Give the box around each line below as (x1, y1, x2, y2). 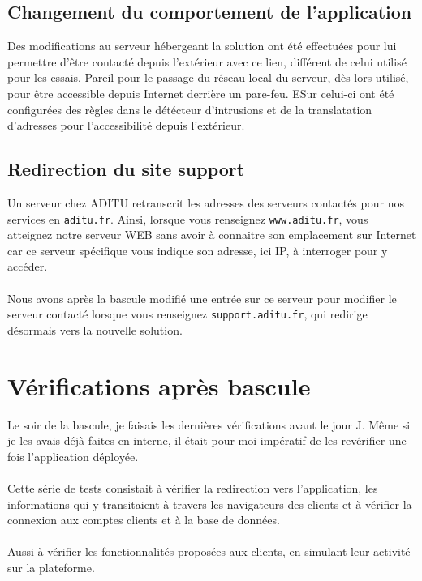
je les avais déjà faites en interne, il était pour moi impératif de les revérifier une (7, 432, 407, 449)
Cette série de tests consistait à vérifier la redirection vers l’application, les (7, 479, 378, 496)
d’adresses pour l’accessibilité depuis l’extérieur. (7, 117, 245, 134)
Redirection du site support (7, 156, 245, 182)
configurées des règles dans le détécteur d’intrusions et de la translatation (7, 100, 372, 117)
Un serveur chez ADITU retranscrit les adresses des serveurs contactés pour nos (7, 194, 404, 211)
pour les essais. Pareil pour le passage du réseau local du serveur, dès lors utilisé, (7, 69, 409, 86)
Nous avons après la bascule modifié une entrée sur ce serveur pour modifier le (7, 289, 397, 306)
